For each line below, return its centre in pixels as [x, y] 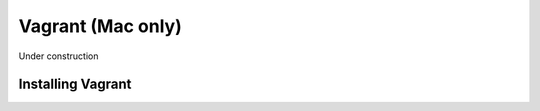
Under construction [58, 56]
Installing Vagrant [75, 84]
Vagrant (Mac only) [100, 26]
